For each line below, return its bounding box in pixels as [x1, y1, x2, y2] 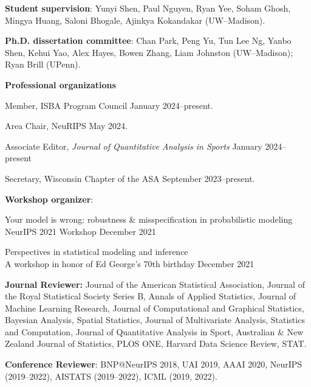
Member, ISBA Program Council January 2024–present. [5, 99, 213, 111]
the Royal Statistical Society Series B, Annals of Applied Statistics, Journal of [5, 290, 296, 302]
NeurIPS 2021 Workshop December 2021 [5, 225, 156, 237]
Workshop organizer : [5, 192, 94, 205]
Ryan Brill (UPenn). [5, 58, 81, 71]
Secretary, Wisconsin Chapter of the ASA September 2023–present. [5, 172, 255, 184]
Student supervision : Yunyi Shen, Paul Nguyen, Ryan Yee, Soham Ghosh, [5, 2, 291, 14]
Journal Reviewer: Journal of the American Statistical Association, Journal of [5, 277, 305, 290]
